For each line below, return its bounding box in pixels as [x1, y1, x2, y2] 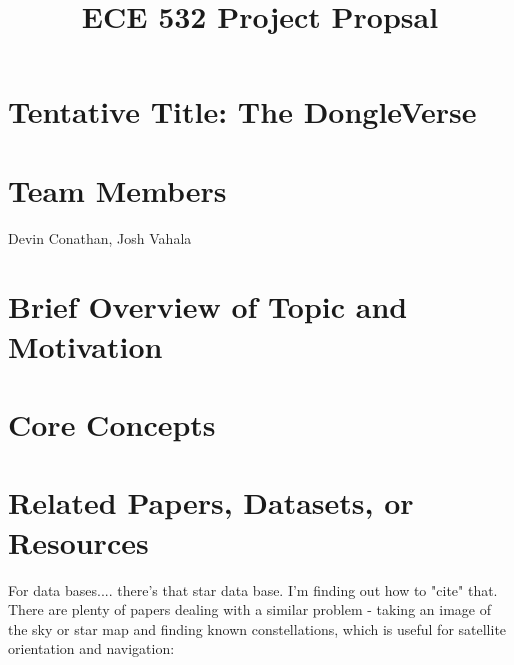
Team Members [8, 169, 227, 210]
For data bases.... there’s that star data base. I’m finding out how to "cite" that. [8, 579, 498, 600]
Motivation [8, 325, 163, 366]
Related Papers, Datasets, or [8, 482, 414, 523]
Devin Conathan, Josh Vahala [8, 227, 192, 248]
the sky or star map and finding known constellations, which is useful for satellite [8, 618, 507, 639]
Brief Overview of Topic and [8, 286, 408, 327]
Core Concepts [8, 404, 216, 445]
